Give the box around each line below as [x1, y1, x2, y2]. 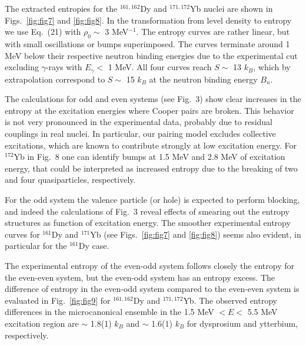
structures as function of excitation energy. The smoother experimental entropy [5, 216, 291, 229]
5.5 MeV [247, 305, 278, 318]
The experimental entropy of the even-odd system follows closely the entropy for [5, 259, 294, 271]
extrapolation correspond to [5, 73, 105, 85]
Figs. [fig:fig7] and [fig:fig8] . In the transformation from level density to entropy [5, 14, 292, 26]
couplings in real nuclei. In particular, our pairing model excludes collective [5, 127, 276, 139]
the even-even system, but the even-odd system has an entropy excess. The [5, 271, 275, 283]
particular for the [5, 239, 67, 252]
